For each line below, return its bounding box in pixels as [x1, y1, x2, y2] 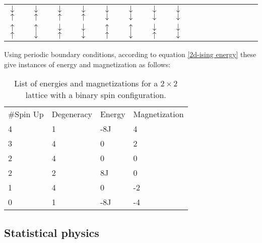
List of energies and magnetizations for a [14, 77, 158, 89]
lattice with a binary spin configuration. [25, 89, 166, 101]
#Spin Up [8, 108, 44, 120]
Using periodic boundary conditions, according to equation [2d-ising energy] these [4, 49, 256, 59]
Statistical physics [4, 224, 99, 240]
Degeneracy [51, 108, 92, 120]
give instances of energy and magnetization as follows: [4, 59, 171, 69]
